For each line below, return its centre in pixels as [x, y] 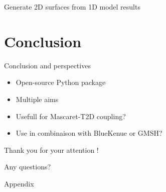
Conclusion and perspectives [47, 65]
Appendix [19, 183]
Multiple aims [37, 99]
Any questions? [28, 167]
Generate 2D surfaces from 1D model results [72, 7]
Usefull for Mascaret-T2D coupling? [71, 116]
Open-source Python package [61, 82]
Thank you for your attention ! [51, 150]
